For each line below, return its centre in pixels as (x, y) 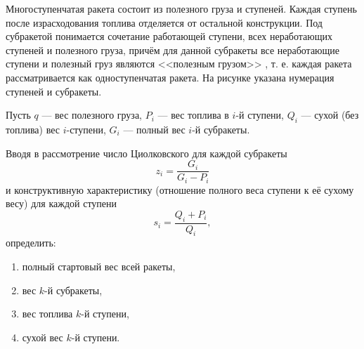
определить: (31, 243)
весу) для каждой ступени (61, 203)
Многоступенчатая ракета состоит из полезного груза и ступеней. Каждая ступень (181, 8)
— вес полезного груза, (92, 115)
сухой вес (43, 337)
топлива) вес (33, 129)
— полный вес (154, 129)
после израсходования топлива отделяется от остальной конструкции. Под (164, 22)
